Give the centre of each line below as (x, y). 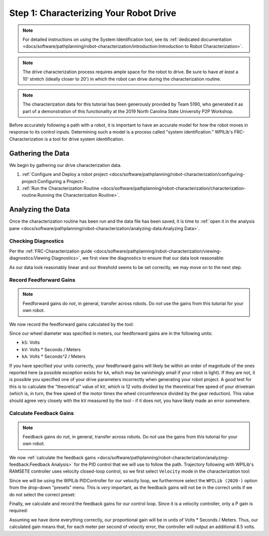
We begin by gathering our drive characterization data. (66, 165)
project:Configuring (42, 181)
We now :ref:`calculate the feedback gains (53, 457)
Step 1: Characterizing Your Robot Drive (93, 13)
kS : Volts (31, 342)
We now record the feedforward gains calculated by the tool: (71, 324)
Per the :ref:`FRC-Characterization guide (51, 251)
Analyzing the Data (40, 209)
